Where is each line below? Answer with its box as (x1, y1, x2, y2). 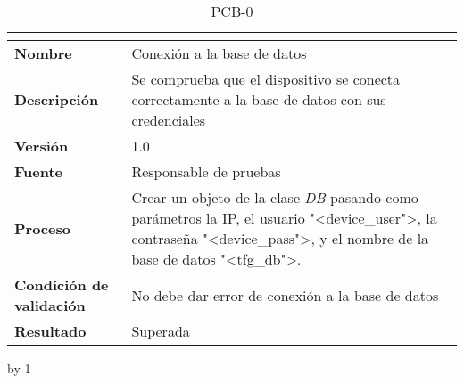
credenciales (131, 110, 206, 130)
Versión (14, 135, 69, 156)
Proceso (14, 217, 70, 239)
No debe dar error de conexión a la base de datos (131, 284, 439, 306)
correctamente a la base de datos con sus (131, 89, 386, 110)
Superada (131, 321, 190, 341)
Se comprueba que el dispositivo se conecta (131, 69, 401, 89)
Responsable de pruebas (131, 161, 281, 182)
